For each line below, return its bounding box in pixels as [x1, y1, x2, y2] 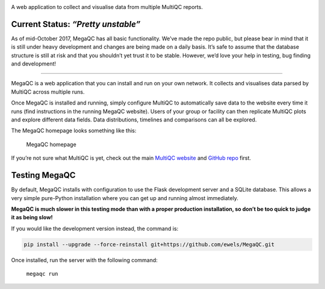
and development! [11, 60, 57, 67]
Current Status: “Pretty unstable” [11, 19, 141, 29]
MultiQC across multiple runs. [11, 88, 85, 96]
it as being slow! [11, 214, 54, 221]
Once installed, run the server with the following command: [11, 256, 158, 264]
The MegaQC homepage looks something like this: [11, 127, 137, 135]
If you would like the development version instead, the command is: [11, 225, 179, 232]
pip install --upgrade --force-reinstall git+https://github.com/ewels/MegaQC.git [23, 241, 275, 248]
